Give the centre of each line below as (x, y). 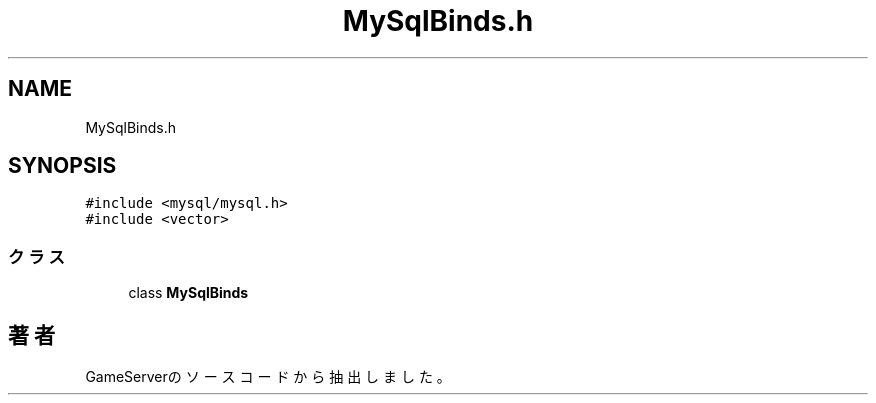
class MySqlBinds (188, 293)
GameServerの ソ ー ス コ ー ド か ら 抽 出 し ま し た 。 (268, 377)
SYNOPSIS (62, 166)
